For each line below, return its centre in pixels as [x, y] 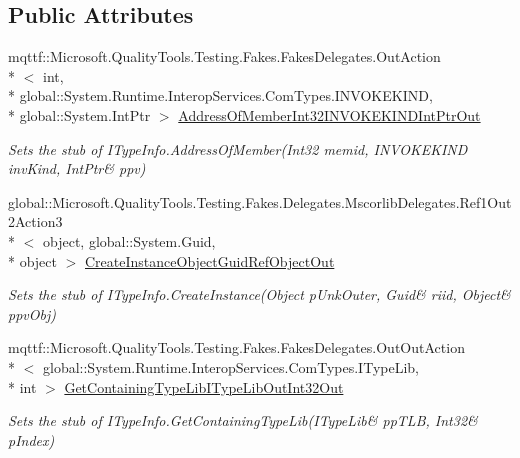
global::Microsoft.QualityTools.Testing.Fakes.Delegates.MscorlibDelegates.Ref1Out [260, 201]
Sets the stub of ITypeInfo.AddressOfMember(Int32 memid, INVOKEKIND [238, 148]
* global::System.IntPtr [79, 114]
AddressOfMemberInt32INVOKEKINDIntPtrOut [329, 114]
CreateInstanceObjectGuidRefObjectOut [210, 260]
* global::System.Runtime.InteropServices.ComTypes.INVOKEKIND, [220, 95]
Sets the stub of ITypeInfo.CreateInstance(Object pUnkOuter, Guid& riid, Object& [259, 294]
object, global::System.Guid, [129, 240]
